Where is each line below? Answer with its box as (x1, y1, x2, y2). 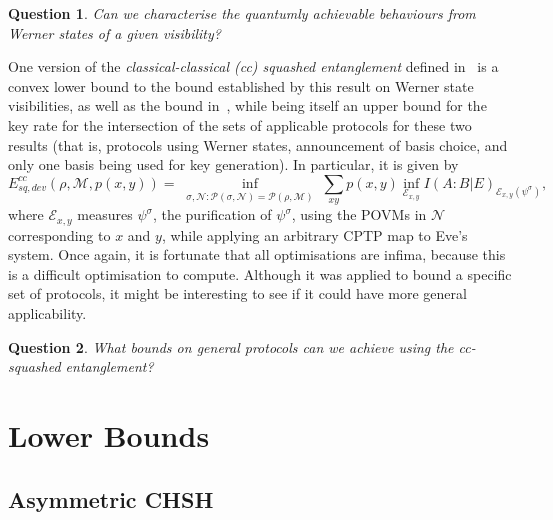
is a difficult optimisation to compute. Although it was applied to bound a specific (8, 263, 512, 284)
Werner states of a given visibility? (8, 22, 221, 43)
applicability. (8, 303, 87, 324)
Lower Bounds (8, 415, 210, 456)
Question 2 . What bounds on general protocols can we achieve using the (8, 336, 454, 357)
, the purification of (152, 204, 272, 225)
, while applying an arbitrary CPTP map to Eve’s (161, 224, 468, 245)
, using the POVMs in (291, 204, 427, 225)
